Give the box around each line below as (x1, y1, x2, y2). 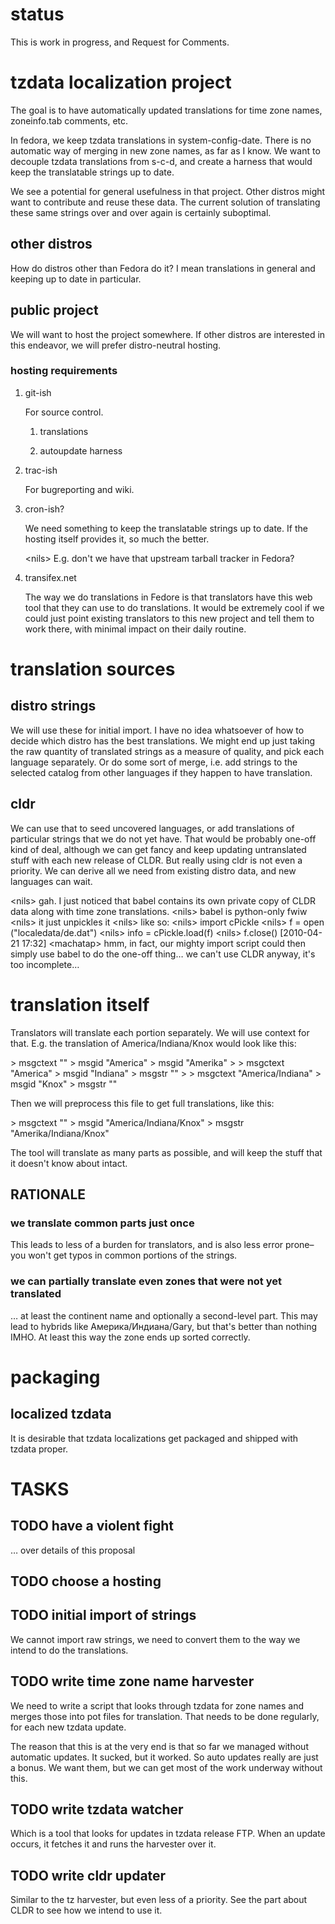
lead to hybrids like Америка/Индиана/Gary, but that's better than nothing (10, 1320, 318, 1332)
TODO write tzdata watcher (10, 1801, 184, 1818)
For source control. (24, 406, 104, 418)
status (10, 3, 65, 26)
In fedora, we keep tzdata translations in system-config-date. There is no (10, 134, 312, 146)
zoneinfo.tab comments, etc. (10, 114, 129, 127)
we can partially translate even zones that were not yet (10, 1274, 283, 1288)
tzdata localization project (10, 71, 232, 94)
